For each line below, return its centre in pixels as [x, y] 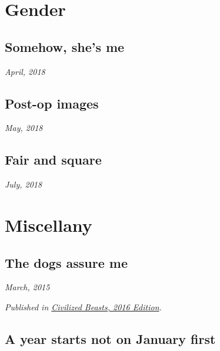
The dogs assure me [66, 262]
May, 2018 [24, 128]
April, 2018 [25, 71]
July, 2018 [24, 184]
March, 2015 [27, 287]
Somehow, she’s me [65, 46]
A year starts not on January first [110, 338]
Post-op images [52, 103]
